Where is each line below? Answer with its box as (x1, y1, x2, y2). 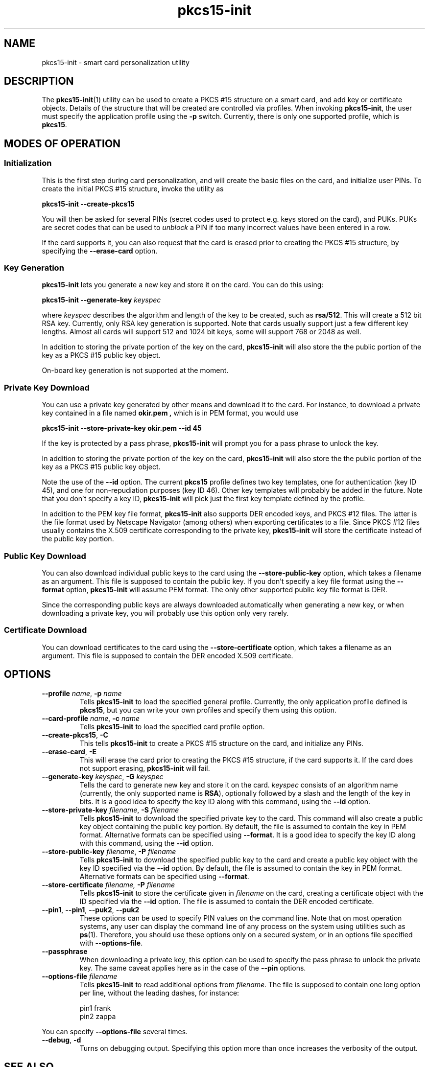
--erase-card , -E (42, 747, 96, 756)
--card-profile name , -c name (42, 714, 140, 722)
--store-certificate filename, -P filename (42, 880, 175, 889)
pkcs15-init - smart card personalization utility (42, 58, 190, 67)
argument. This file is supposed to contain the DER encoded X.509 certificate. (42, 651, 293, 660)
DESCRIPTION (4, 75, 74, 88)
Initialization (4, 158, 52, 168)
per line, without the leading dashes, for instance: (79, 988, 239, 997)
